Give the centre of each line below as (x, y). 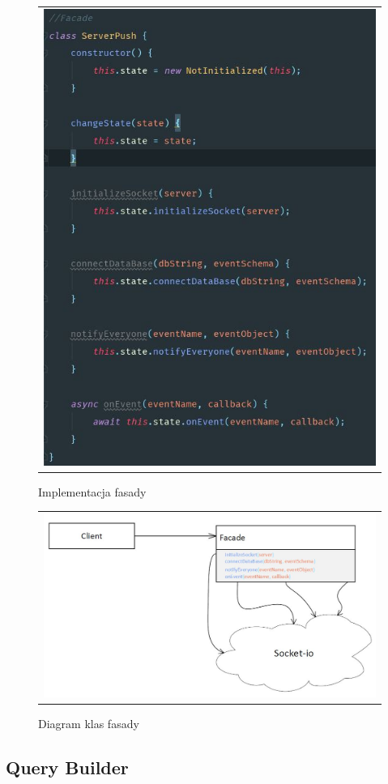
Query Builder (67, 767)
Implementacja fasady (92, 491)
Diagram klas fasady (89, 724)
